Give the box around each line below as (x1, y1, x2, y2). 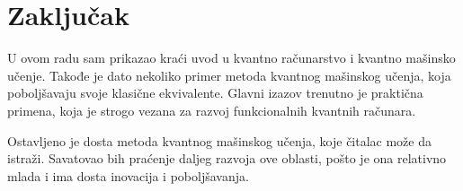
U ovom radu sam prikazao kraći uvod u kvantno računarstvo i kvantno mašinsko (7, 48, 456, 67)
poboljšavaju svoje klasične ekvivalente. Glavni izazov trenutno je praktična (7, 83, 423, 102)
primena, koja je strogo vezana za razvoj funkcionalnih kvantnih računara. (7, 100, 416, 119)
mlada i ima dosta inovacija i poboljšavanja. (7, 166, 249, 185)
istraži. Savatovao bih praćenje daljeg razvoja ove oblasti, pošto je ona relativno (7, 149, 447, 168)
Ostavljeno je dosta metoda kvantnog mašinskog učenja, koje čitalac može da (7, 131, 432, 150)
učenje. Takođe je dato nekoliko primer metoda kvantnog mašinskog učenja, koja (7, 65, 451, 84)
